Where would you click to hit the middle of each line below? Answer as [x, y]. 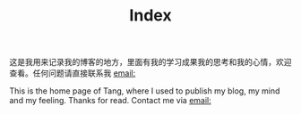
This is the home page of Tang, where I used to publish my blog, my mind [145, 91]
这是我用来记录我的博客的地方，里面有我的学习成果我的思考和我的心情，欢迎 [150, 62]
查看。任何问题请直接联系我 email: [73, 73]
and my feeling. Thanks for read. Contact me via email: [111, 101]
